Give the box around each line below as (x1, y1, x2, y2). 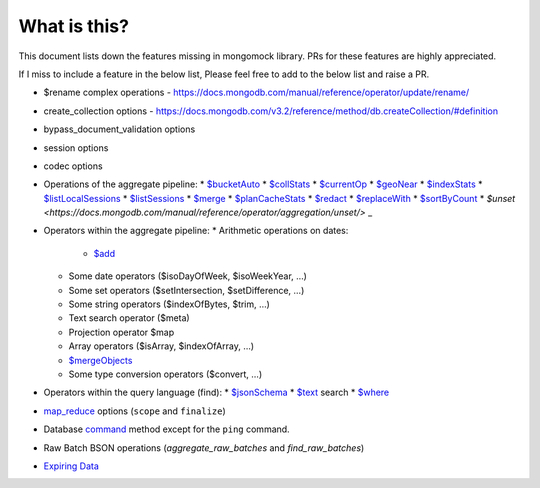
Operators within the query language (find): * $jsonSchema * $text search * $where (43, 386, 390, 399)
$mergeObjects (68, 354, 133, 366)
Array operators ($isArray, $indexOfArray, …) (68, 340, 255, 352)
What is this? (18, 15, 130, 37)
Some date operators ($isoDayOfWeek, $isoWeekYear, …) (68, 270, 307, 282)
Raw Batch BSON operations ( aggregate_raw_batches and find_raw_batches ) (43, 441, 365, 454)
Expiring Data (43, 460, 100, 472)
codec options (43, 160, 104, 172)
